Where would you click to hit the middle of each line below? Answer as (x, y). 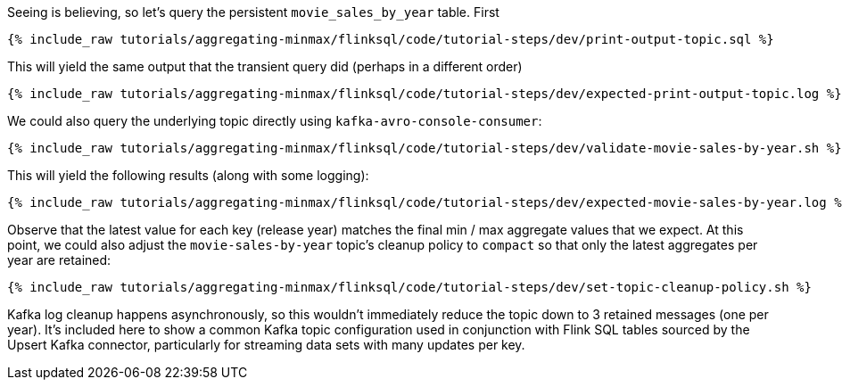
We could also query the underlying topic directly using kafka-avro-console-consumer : (275, 121)
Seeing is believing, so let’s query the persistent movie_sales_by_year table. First (253, 12)
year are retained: (59, 260)
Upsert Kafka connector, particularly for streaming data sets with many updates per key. (266, 345)
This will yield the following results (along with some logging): (188, 175)
